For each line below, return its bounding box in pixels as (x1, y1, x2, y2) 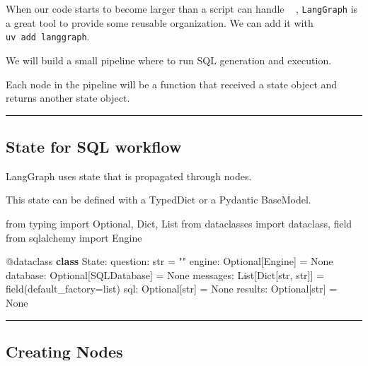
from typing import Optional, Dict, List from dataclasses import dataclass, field (6, 216, 352, 231)
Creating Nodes (6, 341, 123, 362)
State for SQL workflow (6, 136, 182, 158)
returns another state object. (6, 90, 130, 105)
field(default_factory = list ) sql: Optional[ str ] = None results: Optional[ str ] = (6, 281, 338, 296)
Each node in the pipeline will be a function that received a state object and (6, 76, 338, 91)
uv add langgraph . (6, 29, 90, 44)
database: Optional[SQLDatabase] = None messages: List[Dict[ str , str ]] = (6, 267, 324, 282)
